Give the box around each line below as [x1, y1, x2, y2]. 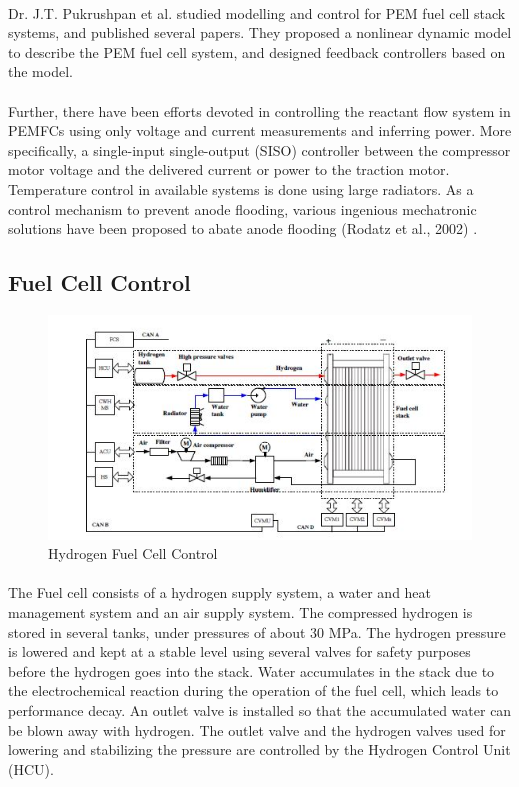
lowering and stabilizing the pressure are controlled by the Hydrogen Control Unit [8, 739, 511, 760]
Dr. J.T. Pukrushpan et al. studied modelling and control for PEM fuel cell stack [8, 2, 506, 23]
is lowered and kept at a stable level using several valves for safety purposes [8, 641, 471, 662]
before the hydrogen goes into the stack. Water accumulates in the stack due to [8, 660, 495, 681]
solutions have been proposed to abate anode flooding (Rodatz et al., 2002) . [8, 218, 478, 239]
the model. [8, 61, 73, 82]
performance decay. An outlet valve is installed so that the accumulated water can [8, 699, 512, 720]
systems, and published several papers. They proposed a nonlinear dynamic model [8, 22, 512, 43]
